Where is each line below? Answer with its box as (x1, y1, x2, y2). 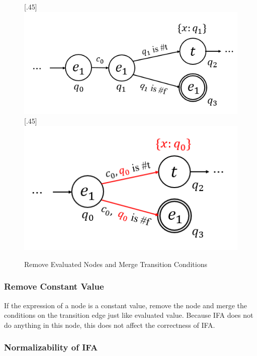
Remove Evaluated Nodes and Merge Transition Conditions (24, 258, 207, 269)
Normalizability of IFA (4, 341, 98, 353)
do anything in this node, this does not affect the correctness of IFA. (4, 319, 215, 330)
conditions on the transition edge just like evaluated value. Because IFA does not (4, 310, 253, 320)
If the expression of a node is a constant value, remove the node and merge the (4, 300, 247, 310)
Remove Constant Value (4, 280, 104, 293)
